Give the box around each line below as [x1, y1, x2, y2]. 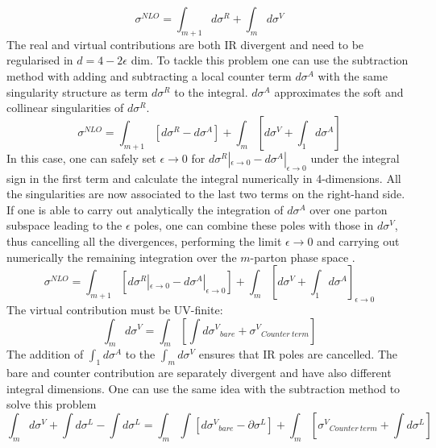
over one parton [309, 201, 388, 218]
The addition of [6, 346, 84, 363]
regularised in [6, 52, 73, 68]
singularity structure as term [6, 83, 148, 100]
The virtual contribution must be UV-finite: [6, 301, 223, 317]
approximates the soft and [274, 83, 404, 100]
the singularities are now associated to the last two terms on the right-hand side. [6, 185, 405, 202]
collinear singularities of [6, 99, 124, 116]
